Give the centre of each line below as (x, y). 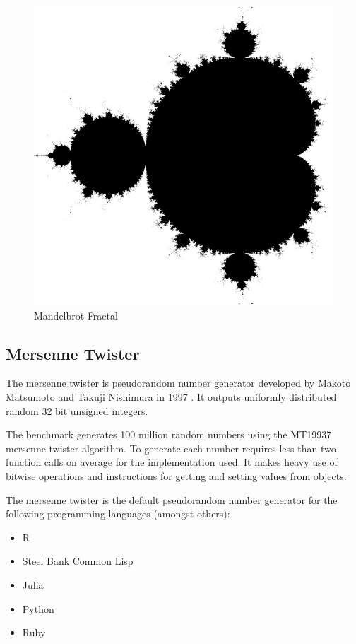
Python (38, 608)
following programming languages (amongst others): (118, 514)
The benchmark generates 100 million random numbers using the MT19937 (169, 434)
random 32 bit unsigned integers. (77, 410)
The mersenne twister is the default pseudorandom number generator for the (172, 499)
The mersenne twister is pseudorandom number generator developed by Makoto (178, 383)
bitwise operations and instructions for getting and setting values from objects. (176, 475)
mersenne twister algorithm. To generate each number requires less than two (171, 448)
